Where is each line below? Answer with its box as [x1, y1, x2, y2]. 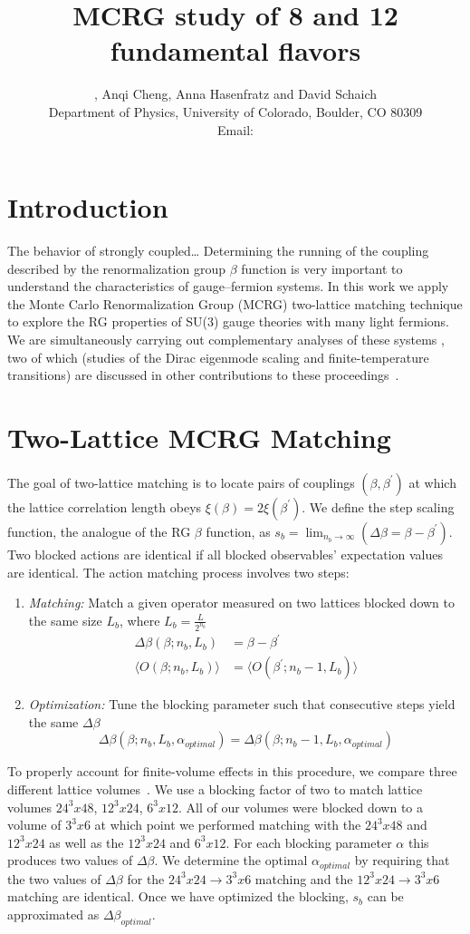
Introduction [7, 189, 168, 226]
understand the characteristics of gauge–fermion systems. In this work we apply [7, 277, 449, 296]
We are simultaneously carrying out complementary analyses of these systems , [7, 330, 445, 348]
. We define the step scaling [302, 497, 455, 516]
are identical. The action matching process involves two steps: [7, 562, 350, 581]
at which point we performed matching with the [94, 815, 361, 834]
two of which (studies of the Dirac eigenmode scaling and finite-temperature [7, 347, 429, 366]
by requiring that [354, 851, 450, 870]
